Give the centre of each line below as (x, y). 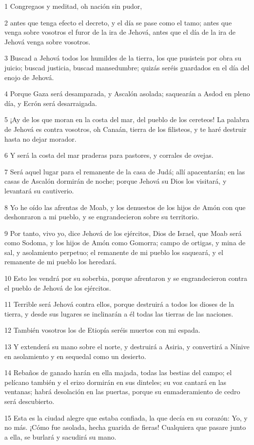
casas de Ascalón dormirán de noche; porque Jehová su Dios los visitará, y (116, 181)
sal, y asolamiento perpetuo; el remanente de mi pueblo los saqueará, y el (114, 252)
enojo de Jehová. (29, 77)
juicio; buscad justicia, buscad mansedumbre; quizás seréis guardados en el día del (127, 67)
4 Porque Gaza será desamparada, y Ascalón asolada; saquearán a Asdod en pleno (127, 94)
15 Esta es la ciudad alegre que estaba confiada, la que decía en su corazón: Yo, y (126, 417)
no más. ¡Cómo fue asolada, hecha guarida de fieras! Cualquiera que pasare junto (125, 427)
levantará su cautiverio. (39, 190)
